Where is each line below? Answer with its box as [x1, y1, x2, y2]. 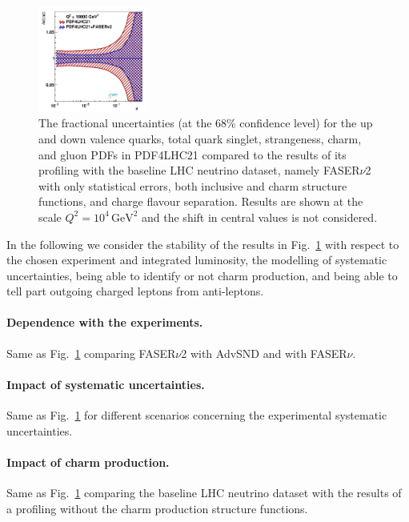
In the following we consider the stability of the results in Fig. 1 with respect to [6, 235, 399, 252]
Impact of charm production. [6, 453, 170, 470]
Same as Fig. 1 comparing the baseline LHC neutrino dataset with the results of [6, 484, 402, 501]
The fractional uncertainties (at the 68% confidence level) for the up [38, 114, 373, 131]
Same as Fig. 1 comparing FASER [6, 344, 176, 361]
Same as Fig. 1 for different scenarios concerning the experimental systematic [6, 407, 387, 424]
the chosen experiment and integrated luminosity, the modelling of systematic [6, 251, 387, 268]
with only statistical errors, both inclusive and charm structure [38, 177, 347, 194]
